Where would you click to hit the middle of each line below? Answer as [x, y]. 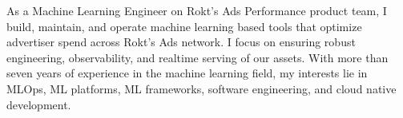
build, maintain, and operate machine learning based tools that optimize [184, 26]
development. [39, 104]
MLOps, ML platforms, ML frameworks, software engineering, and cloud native [201, 88]
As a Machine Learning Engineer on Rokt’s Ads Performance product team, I [197, 10]
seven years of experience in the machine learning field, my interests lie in [187, 73]
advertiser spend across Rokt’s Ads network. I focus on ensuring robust [181, 42]
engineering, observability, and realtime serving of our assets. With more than [197, 57]
